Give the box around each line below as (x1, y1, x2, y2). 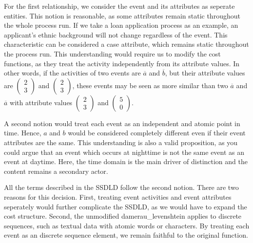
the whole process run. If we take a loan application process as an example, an (4, 20, 238, 30)
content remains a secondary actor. (4, 166, 108, 176)
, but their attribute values (165, 68, 245, 78)
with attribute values (10, 97, 73, 107)
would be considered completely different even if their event (68, 128, 246, 138)
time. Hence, (4, 128, 41, 138)
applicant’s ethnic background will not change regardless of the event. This (4, 29, 228, 39)
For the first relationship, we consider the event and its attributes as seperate (4, 1, 235, 11)
